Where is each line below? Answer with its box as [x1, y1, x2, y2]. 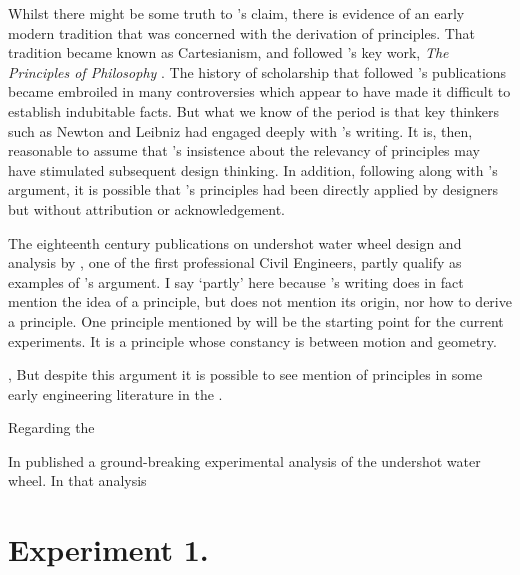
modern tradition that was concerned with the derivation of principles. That [8, 22, 476, 43]
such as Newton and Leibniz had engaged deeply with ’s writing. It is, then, [8, 120, 473, 141]
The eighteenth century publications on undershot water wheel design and [8, 232, 462, 253]
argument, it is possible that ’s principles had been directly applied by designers [8, 179, 498, 200]
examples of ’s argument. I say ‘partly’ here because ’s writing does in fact [8, 271, 464, 292]
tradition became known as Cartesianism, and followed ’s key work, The [8, 42, 449, 63]
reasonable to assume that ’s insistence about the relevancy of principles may [8, 140, 480, 161]
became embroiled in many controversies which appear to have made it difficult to [8, 81, 511, 102]
